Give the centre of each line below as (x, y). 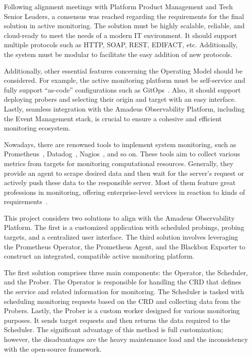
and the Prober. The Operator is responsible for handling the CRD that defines (123, 282)
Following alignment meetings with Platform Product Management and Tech (118, 6)
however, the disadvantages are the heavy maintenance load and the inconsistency (126, 339)
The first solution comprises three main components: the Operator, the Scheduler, (126, 272)
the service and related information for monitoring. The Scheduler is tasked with (124, 291)
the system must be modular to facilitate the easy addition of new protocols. (118, 54)
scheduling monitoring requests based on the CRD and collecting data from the (122, 301)
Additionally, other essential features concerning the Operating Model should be (123, 70)
